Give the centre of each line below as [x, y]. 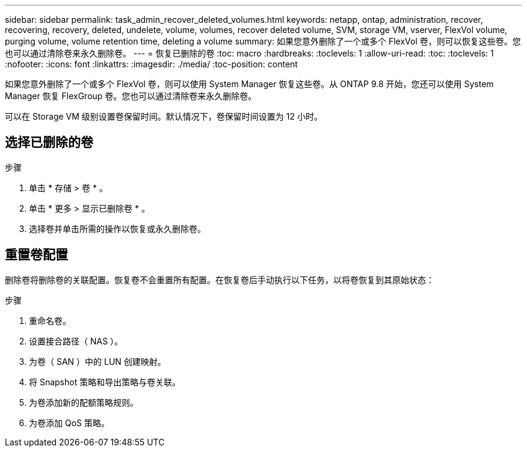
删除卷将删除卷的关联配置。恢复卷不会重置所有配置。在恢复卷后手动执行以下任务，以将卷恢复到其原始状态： [220, 279]
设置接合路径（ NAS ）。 [76, 341]
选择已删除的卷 [49, 142]
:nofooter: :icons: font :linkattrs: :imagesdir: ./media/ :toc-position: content [151, 64]
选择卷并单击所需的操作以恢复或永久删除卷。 [117, 228]
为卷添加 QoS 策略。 [69, 423]
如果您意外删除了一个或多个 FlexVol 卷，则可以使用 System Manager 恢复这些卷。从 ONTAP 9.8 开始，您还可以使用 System [249, 84]
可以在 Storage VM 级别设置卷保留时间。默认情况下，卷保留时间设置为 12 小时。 [164, 116]
